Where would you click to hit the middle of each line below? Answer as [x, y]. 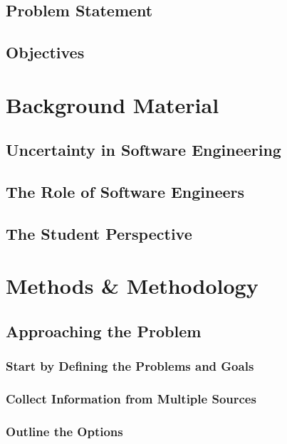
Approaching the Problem [104, 331]
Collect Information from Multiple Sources [131, 399]
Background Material [113, 104]
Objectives [45, 52]
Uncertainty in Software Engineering [143, 150]
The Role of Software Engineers [125, 192]
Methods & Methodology [132, 286]
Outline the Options [64, 432]
